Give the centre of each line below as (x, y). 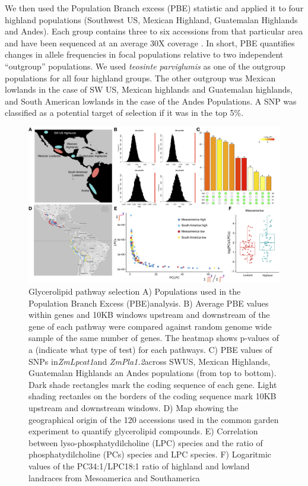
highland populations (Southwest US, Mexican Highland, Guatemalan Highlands (151, 19)
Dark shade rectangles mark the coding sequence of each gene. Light (153, 384)
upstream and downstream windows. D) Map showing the (134, 407)
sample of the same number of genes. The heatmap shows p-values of (154, 338)
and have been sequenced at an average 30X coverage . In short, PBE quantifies (150, 42)
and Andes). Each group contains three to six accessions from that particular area (154, 31)
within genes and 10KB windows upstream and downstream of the (149, 315)
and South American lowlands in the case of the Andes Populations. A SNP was (151, 101)
